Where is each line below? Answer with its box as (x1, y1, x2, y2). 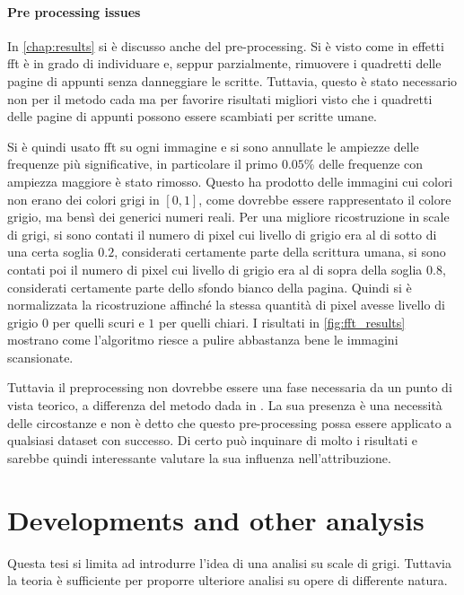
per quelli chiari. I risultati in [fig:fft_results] (158, 312, 406, 331)
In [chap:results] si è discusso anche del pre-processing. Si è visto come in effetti (7, 36, 444, 55)
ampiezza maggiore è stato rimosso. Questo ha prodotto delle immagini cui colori (7, 171, 453, 190)
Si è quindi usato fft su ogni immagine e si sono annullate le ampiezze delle (7, 136, 419, 155)
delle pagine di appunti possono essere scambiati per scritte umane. (7, 107, 378, 126)
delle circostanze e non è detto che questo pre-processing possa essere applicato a (7, 413, 452, 432)
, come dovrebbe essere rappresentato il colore (198, 189, 451, 208)
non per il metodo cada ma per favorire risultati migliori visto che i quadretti (7, 89, 433, 108)
